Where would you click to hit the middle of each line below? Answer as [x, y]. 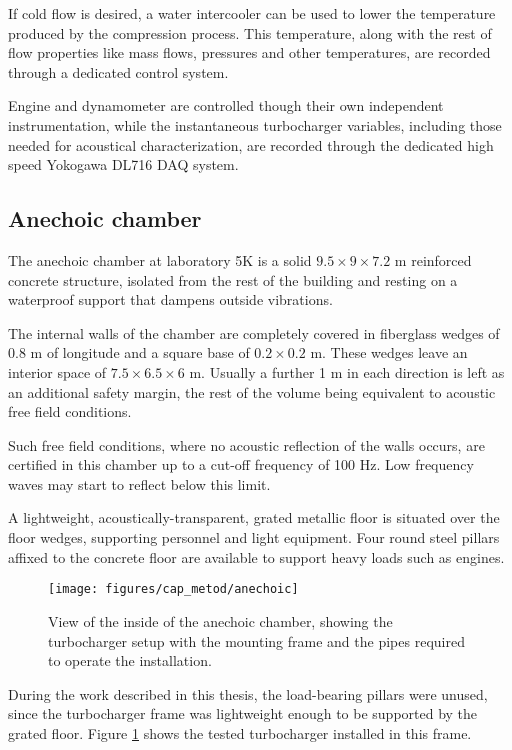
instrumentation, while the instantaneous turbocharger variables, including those [255, 124]
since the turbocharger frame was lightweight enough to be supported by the [243, 713]
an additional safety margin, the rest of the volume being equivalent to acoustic [252, 391]
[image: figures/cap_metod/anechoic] [173, 589]
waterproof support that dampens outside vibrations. [170, 299]
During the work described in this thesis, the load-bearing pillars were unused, [248, 693]
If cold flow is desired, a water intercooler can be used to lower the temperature [252, 13]
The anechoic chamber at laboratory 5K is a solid [160, 259]
